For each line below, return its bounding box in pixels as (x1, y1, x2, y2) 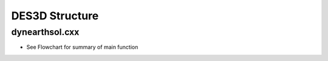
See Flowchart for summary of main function (26, 43, 138, 51)
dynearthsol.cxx (11, 27, 80, 37)
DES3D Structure (11, 9, 99, 22)
